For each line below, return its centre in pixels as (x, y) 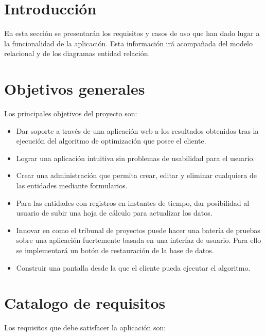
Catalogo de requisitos (85, 303)
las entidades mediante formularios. (72, 185)
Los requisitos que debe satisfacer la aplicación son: (85, 328)
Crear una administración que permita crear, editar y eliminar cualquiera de (136, 175)
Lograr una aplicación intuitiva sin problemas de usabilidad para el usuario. (136, 158)
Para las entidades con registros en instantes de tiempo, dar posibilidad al (133, 202)
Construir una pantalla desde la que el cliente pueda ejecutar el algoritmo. (133, 267)
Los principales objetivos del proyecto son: (71, 113)
